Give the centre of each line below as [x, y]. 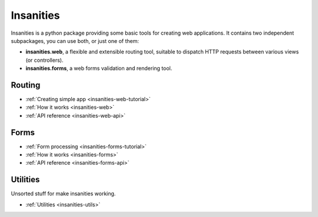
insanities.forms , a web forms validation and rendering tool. [99, 68]
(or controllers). [44, 60]
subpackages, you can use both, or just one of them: [75, 41]
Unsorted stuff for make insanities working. [63, 193]
